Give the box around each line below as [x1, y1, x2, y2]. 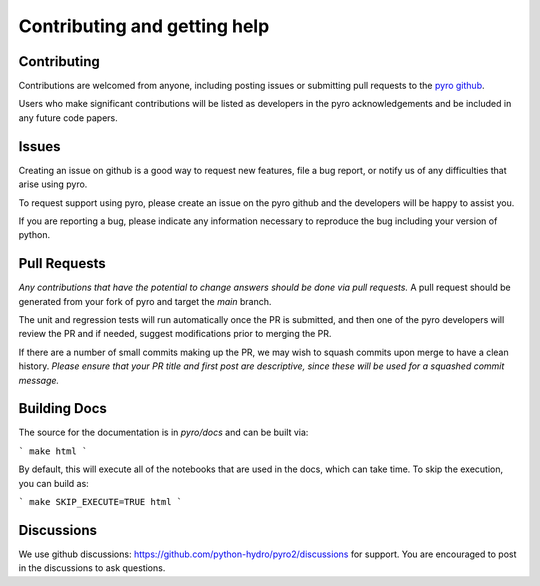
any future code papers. [18, 111, 119, 124]
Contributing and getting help [18, 15, 270, 37]
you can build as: [18, 477, 89, 489]
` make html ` [18, 445, 88, 457]
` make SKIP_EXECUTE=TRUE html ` [18, 496, 183, 508]
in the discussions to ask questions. [18, 562, 166, 574]
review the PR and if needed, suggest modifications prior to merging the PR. [18, 328, 332, 340]
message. [18, 374, 60, 386]
